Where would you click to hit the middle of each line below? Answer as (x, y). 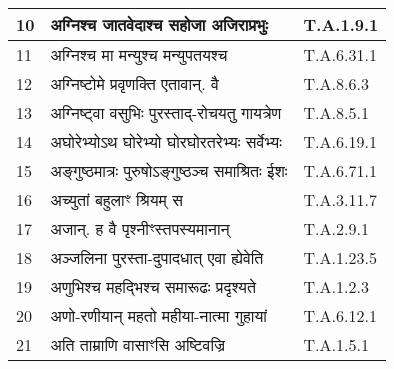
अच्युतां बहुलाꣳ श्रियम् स (116, 199)
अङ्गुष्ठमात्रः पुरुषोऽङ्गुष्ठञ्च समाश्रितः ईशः (169, 170)
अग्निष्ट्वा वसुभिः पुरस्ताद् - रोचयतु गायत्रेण (166, 112)
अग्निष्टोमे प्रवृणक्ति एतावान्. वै (134, 83)
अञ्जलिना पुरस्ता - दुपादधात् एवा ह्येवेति (157, 257)
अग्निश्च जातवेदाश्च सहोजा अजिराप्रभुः (159, 24)
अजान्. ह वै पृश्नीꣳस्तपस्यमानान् (140, 228)
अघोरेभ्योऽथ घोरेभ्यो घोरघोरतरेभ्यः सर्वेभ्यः (166, 141)
